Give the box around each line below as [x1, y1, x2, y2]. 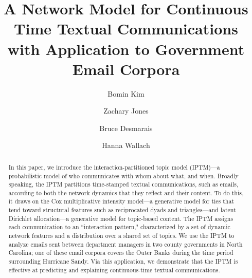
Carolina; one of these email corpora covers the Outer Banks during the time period [8, 248, 233, 257]
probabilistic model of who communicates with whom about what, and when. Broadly [8, 171, 239, 180]
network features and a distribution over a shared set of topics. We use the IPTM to [8, 231, 235, 240]
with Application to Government [7, 38, 245, 59]
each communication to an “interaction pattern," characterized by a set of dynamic [8, 223, 230, 231]
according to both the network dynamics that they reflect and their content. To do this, [8, 188, 244, 197]
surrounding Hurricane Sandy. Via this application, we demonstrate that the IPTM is [8, 257, 238, 266]
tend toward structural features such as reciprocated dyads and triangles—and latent [8, 206, 236, 214]
